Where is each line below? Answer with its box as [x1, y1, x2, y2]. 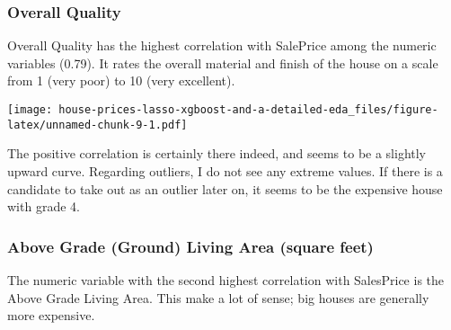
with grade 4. [7, 197, 80, 216]
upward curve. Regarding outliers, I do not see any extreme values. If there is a [7, 161, 443, 180]
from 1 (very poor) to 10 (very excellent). [7, 71, 235, 90]
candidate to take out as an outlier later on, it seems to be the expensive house [7, 179, 443, 198]
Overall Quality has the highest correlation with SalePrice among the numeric [7, 36, 437, 55]
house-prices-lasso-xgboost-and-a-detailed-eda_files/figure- [58, 103, 438, 116]
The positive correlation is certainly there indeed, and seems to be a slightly [7, 144, 427, 163]
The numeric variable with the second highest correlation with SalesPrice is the [7, 270, 445, 289]
